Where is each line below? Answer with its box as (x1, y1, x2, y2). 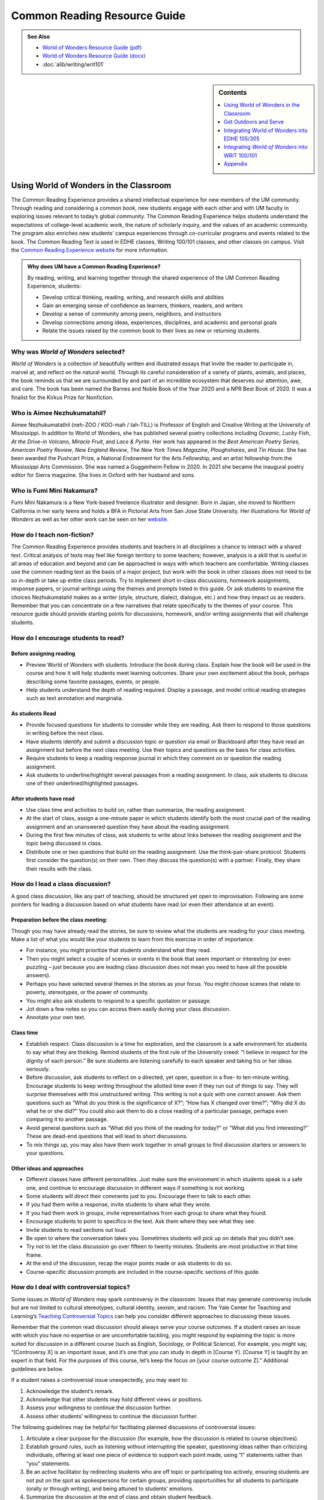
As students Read (11, 710, 56, 717)
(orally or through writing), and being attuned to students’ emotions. (26, 1485, 194, 1492)
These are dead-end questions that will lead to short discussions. (26, 1133, 188, 1140)
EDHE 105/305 (224, 135, 260, 142)
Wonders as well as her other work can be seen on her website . (11, 516, 169, 523)
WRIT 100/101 (224, 152, 257, 159)
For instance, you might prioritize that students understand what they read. (26, 947, 211, 954)
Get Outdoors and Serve (224, 118, 284, 125)
